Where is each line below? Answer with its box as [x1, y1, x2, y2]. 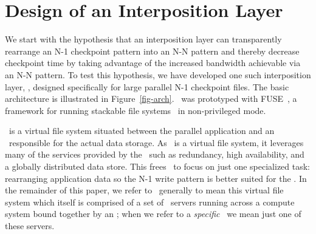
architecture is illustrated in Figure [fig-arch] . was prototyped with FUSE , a [5, 92, 297, 105]
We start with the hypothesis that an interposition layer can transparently [5, 33, 282, 45]
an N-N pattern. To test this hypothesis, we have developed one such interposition [5, 68, 311, 81]
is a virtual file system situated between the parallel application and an [9, 124, 275, 137]
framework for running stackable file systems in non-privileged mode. [5, 104, 266, 116]
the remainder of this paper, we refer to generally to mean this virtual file [5, 184, 284, 196]
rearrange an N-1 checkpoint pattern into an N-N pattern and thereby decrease [5, 44, 300, 57]
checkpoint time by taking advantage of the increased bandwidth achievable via [5, 56, 301, 69]
